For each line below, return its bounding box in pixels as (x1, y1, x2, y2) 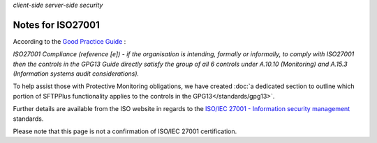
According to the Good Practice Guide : (13, 37, 126, 45)
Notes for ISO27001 (13, 19, 101, 31)
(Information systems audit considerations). (13, 69, 140, 78)
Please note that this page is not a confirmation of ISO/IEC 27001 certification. (13, 127, 237, 135)
